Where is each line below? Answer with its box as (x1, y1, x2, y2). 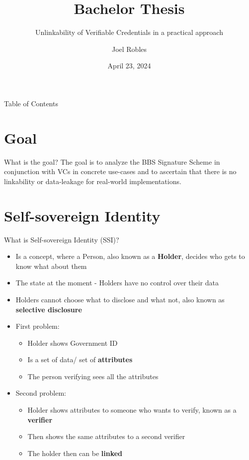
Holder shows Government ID (27, 337, 118, 348)
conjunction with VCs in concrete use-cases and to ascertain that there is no (4, 166, 237, 177)
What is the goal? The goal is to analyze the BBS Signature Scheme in (4, 156, 220, 167)
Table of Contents (4, 98, 58, 108)
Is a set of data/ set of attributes (27, 354, 133, 365)
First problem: (15, 321, 60, 331)
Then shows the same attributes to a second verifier (27, 431, 185, 442)
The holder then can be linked (27, 448, 123, 458)
